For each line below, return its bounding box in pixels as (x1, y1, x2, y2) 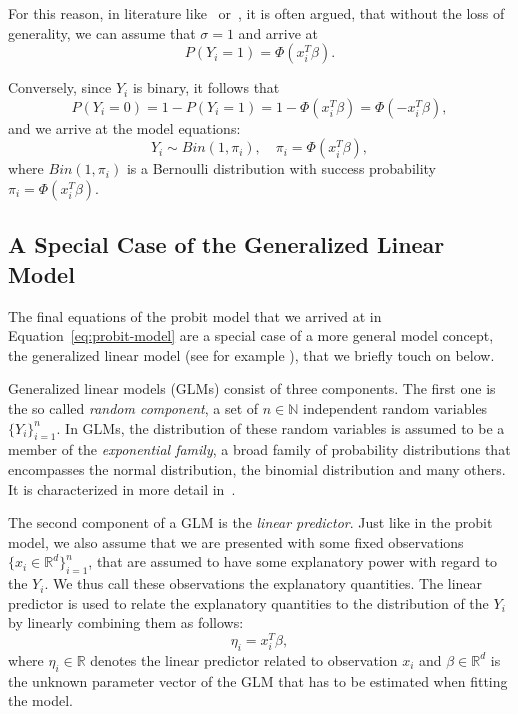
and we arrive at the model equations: (8, 117, 241, 138)
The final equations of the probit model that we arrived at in (8, 305, 382, 326)
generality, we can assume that (8, 22, 196, 43)
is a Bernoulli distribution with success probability (126, 158, 437, 179)
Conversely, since (8, 77, 112, 98)
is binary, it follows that (132, 77, 280, 98)
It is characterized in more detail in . (8, 478, 236, 499)
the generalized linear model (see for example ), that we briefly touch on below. (8, 344, 495, 365)
